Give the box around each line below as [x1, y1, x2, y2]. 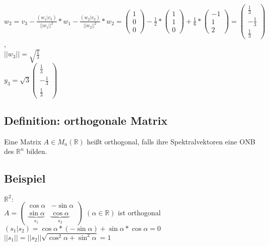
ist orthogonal [118, 207, 161, 217]
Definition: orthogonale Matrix [4, 112, 167, 128]
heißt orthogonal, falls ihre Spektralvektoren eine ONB [86, 136, 255, 146]
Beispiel [4, 171, 46, 186]
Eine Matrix [4, 136, 42, 146]
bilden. [26, 146, 47, 156]
